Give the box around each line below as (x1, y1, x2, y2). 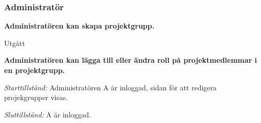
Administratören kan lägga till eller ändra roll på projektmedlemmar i (4, 55, 257, 65)
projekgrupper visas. (4, 92, 68, 103)
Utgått (4, 37, 25, 48)
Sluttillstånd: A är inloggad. (4, 109, 91, 119)
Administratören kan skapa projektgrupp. (4, 20, 155, 31)
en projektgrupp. (4, 65, 65, 75)
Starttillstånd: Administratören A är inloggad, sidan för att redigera (4, 82, 217, 92)
